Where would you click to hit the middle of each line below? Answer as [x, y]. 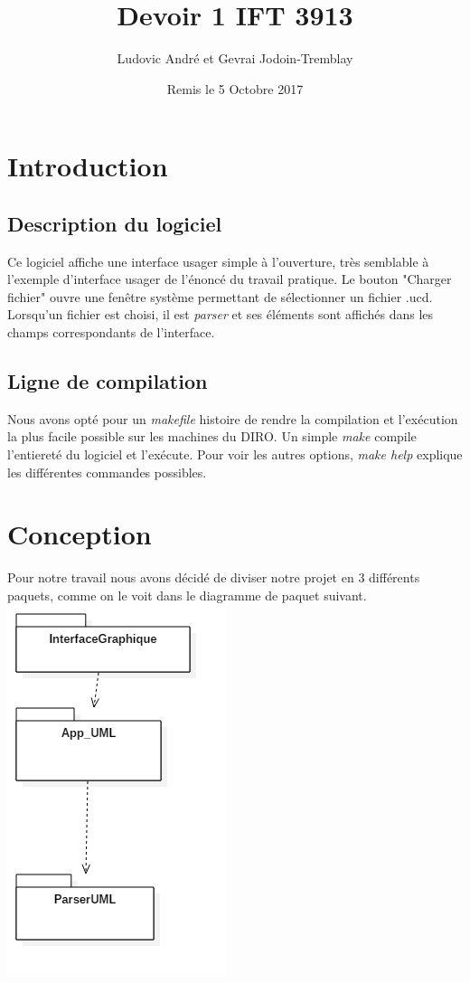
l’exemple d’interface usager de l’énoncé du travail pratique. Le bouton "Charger [230, 279]
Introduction [88, 166]
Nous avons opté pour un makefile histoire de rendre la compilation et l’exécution [233, 418]
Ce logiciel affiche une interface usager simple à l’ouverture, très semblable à [218, 261]
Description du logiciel [115, 223]
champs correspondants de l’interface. [111, 332]
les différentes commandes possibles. [107, 472]
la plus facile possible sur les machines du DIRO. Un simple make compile [212, 436]
